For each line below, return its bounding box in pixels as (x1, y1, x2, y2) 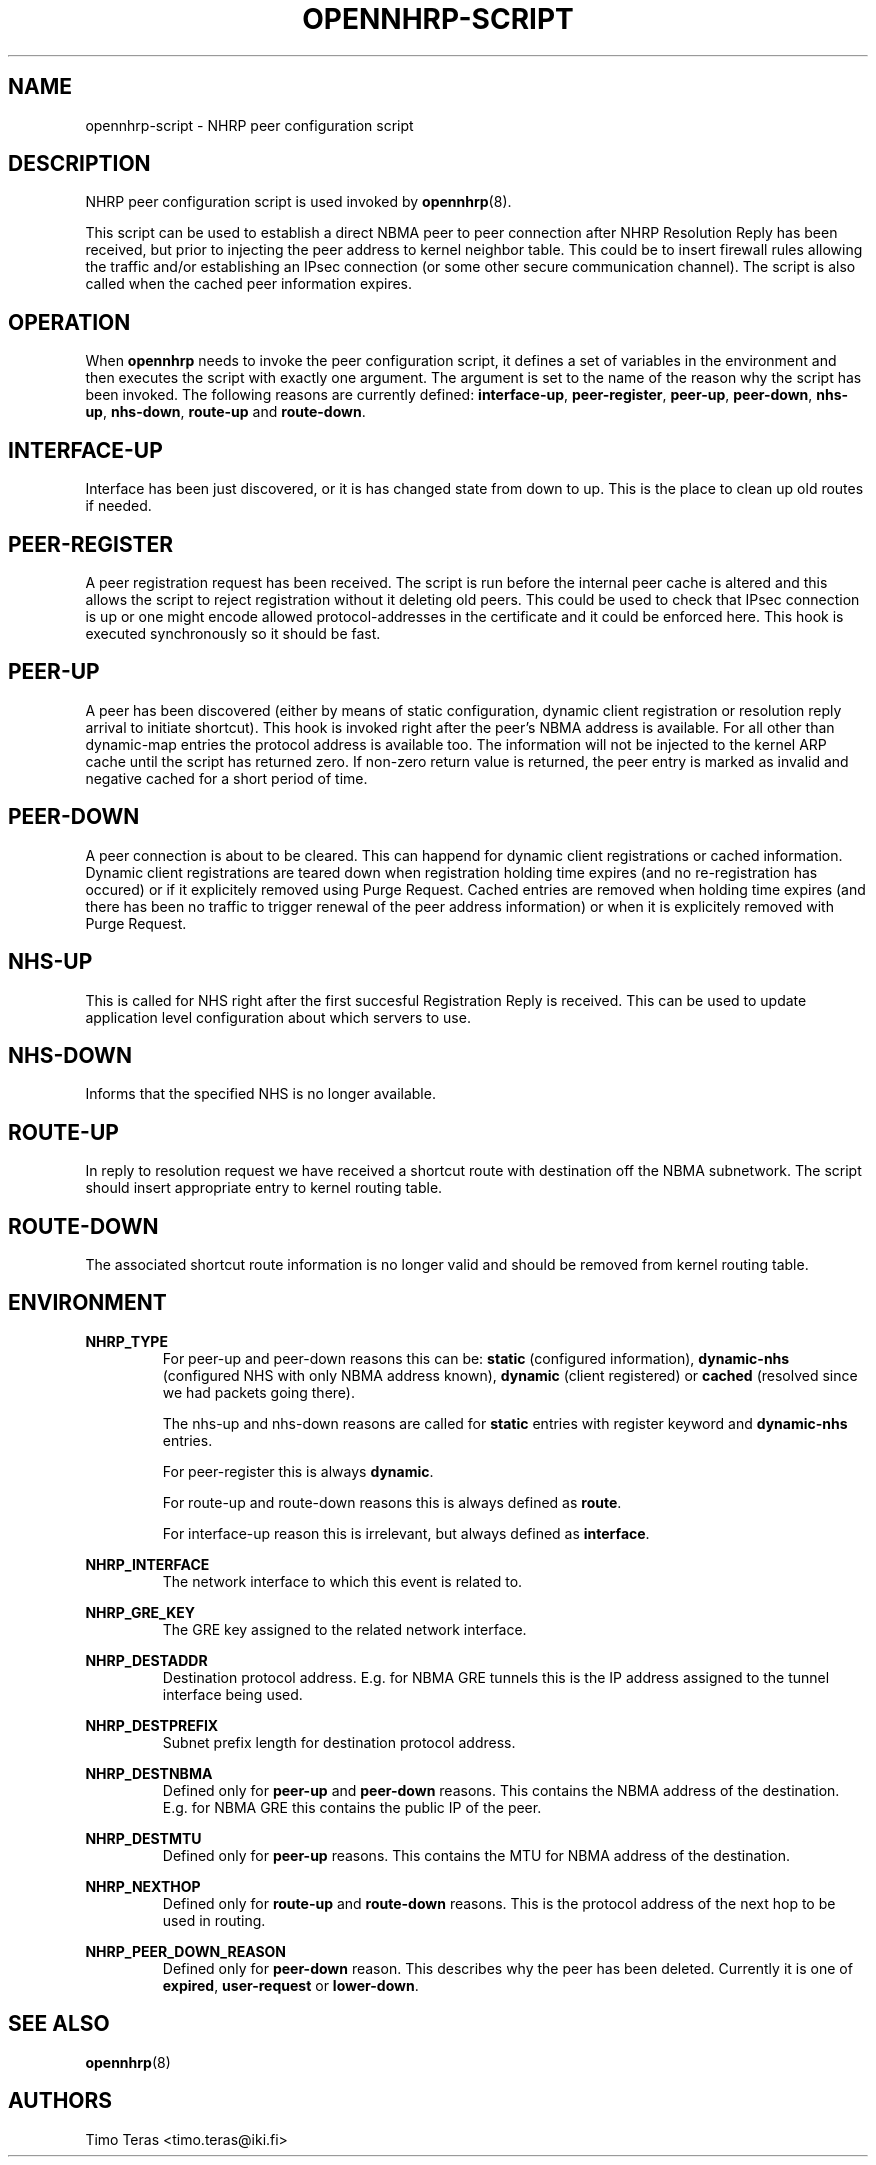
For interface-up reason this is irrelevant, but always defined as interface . (162, 1524, 650, 1542)
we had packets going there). (162, 1383, 355, 1401)
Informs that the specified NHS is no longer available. (85, 1085, 436, 1103)
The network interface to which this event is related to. (162, 1572, 523, 1590)
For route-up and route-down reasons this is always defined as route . (162, 1493, 622, 1511)
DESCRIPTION (8, 151, 151, 177)
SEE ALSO (8, 2011, 110, 2037)
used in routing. (162, 1911, 266, 1929)
